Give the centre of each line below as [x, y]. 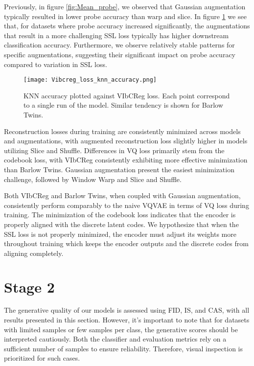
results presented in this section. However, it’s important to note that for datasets [127, 320]
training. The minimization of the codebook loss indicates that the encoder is [120, 215]
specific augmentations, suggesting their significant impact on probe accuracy [120, 54]
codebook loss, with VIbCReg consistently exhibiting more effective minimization [126, 160]
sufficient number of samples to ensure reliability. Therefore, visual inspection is [124, 348]
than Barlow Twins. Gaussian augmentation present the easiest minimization [119, 169]
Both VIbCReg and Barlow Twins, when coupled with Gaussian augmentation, [122, 195]
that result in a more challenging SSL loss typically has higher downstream [116, 35]
